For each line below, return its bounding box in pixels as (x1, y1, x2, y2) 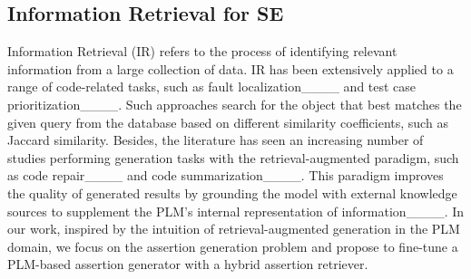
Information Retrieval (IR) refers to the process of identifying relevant (7, 42, 397, 61)
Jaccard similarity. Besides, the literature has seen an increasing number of (7, 130, 424, 149)
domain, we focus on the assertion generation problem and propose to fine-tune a (7, 236, 458, 255)
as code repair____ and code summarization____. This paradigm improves (7, 166, 444, 185)
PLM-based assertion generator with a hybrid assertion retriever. (7, 255, 368, 274)
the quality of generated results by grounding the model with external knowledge (7, 183, 457, 202)
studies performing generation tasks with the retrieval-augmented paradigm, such (7, 148, 459, 167)
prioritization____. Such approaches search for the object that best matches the (7, 94, 462, 113)
